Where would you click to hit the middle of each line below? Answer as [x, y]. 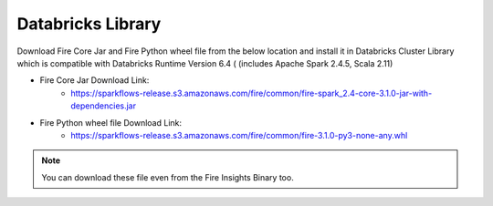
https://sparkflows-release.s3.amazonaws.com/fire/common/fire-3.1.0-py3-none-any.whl [239, 135]
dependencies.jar [104, 106]
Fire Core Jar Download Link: [94, 80]
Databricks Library [89, 24]
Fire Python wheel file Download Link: [111, 122]
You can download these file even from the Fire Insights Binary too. [168, 177]
